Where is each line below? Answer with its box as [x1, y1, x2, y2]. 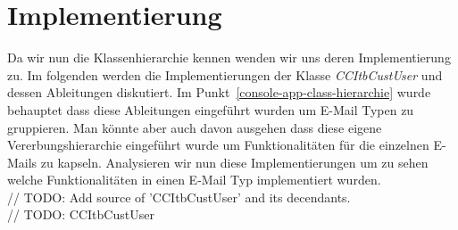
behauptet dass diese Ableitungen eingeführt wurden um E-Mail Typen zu [7, 100, 414, 119]
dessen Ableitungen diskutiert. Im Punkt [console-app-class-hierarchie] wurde [7, 83, 431, 102]
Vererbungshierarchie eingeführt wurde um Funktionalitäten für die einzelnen [7, 136, 429, 154]
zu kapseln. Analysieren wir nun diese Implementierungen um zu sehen [40, 152, 429, 171]
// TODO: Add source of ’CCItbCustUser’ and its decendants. [7, 187, 351, 206]
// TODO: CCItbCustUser [7, 205, 154, 224]
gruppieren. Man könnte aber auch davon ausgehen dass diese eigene [7, 118, 382, 136]
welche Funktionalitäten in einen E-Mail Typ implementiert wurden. [7, 170, 381, 189]
